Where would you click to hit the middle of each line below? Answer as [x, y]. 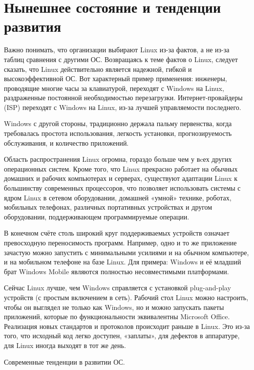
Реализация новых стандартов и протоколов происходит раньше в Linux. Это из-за [127, 326]
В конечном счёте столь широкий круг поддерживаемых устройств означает [117, 233]
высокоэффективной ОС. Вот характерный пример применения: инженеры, [116, 78]
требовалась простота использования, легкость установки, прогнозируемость [118, 133]
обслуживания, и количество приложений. [66, 142]
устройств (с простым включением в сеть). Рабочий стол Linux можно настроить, [126, 297]
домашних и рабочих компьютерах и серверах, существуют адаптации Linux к [121, 178]
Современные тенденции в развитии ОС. [64, 361]
